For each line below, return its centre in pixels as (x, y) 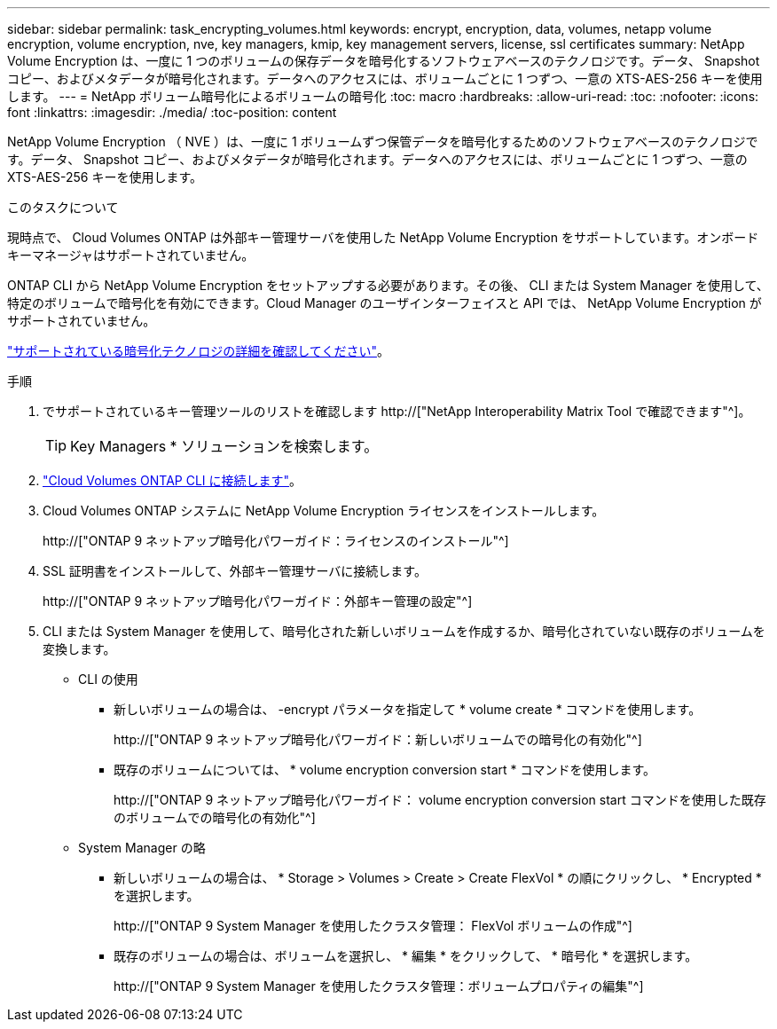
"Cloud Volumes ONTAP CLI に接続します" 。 (173, 480)
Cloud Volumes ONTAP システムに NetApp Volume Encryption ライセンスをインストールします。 (324, 511)
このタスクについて (63, 207)
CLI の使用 (108, 679)
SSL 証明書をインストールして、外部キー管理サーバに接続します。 (235, 571)
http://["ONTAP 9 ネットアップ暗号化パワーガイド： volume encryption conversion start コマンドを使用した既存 (440, 800)
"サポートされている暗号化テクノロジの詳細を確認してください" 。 (198, 351)
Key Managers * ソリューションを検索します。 (224, 446)
